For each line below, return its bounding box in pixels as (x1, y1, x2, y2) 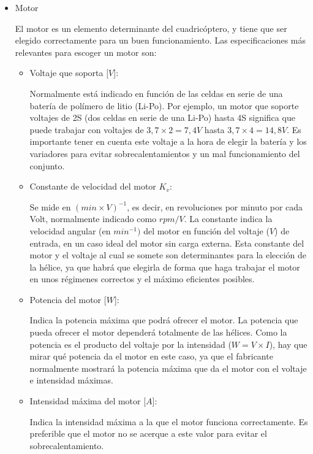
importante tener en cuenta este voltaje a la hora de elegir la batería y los (29, 135, 307, 148)
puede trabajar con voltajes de (29, 123, 144, 136)
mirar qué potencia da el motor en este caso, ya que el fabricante (29, 350, 273, 363)
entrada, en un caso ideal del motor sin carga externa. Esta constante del (29, 236, 304, 249)
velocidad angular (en (29, 224, 111, 237)
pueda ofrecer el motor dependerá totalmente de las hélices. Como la (29, 326, 287, 339)
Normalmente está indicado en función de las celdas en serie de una (29, 87, 283, 99)
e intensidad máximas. (29, 374, 113, 387)
